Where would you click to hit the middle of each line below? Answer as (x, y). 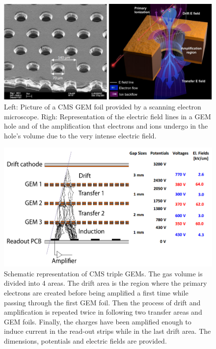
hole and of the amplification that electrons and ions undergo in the (106, 126)
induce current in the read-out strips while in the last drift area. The (108, 331)
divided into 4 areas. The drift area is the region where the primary (106, 283)
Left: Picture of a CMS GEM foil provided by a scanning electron (103, 107)
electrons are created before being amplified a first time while (96, 293)
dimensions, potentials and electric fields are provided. (85, 341)
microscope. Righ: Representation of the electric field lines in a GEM (108, 116)
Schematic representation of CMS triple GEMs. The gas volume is (103, 273)
